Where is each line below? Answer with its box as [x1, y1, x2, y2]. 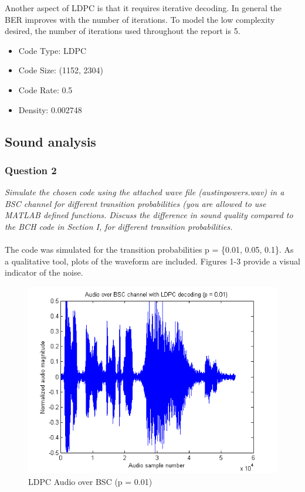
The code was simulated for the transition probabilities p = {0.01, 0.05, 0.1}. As [5, 243, 294, 256]
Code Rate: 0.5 [18, 83, 73, 96]
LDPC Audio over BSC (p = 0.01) [28, 475, 152, 487]
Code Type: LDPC [18, 44, 87, 56]
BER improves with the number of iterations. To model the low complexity [5, 13, 275, 25]
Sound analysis [5, 132, 96, 150]
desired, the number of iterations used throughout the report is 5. [5, 25, 240, 37]
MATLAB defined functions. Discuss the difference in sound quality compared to [5, 209, 293, 221]
